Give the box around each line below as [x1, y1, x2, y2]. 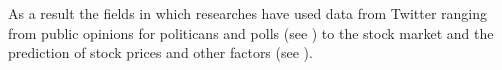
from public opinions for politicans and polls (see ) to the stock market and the [8, 22, 494, 43]
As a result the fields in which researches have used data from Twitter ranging [8, 3, 487, 23]
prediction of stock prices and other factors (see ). [8, 42, 313, 63]
